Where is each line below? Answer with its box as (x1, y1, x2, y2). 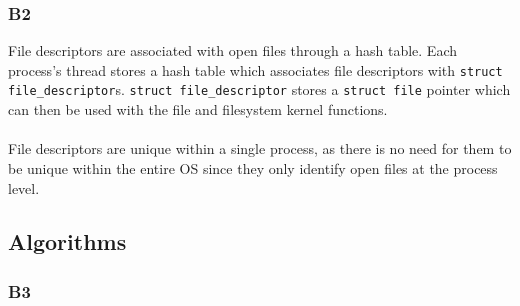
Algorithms (8, 226, 127, 257)
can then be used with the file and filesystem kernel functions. (8, 99, 388, 120)
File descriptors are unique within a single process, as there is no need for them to (8, 138, 512, 159)
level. (8, 177, 40, 198)
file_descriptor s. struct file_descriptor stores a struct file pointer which (8, 79, 511, 100)
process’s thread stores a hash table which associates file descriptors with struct (8, 59, 503, 80)
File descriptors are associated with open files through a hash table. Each (8, 40, 458, 61)
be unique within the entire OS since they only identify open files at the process (8, 157, 498, 178)
